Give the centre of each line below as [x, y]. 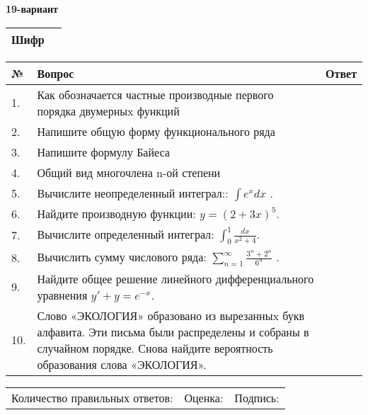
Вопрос [56, 73]
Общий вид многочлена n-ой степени [129, 172]
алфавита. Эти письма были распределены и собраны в [173, 331]
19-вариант [32, 8]
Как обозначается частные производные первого [155, 94]
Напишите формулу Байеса [103, 152]
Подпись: [257, 397]
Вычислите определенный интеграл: [126, 234]
